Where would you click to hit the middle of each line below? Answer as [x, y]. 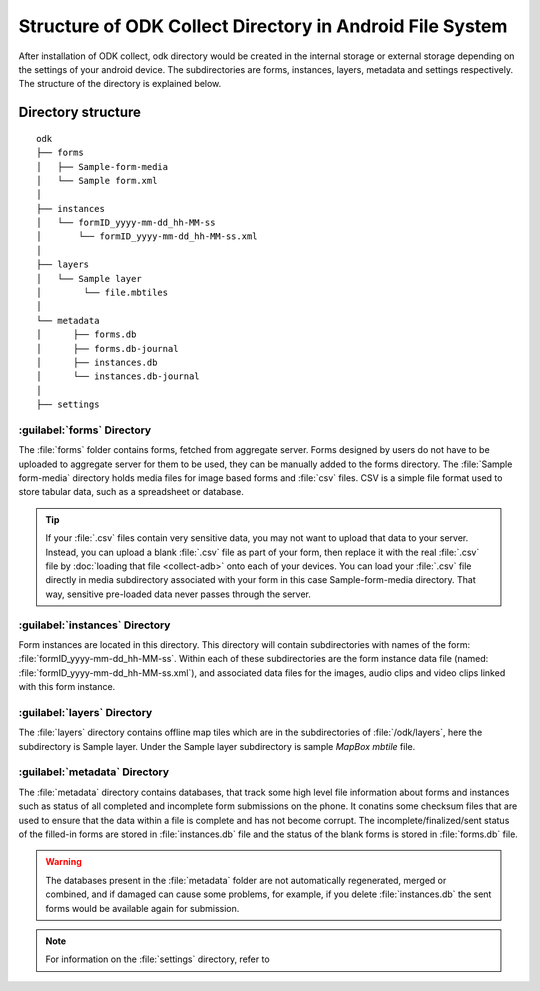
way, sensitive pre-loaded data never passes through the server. [178, 594]
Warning [63, 862]
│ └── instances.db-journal [118, 376]
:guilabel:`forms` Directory [85, 430]
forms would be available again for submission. [142, 908]
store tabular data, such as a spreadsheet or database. [131, 492]
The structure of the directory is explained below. [120, 84]
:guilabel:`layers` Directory [85, 712]
